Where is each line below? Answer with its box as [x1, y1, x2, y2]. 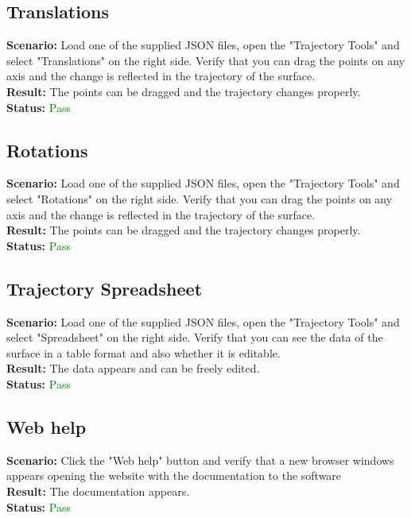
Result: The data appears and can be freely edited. [6, 360, 260, 377]
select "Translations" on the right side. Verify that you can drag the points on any [6, 52, 405, 68]
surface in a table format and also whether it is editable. [6, 344, 281, 361]
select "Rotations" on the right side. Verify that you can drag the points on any [6, 190, 393, 207]
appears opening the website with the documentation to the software [6, 467, 342, 484]
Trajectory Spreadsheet [6, 276, 203, 300]
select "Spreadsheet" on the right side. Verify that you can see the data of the [6, 329, 383, 346]
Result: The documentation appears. [6, 482, 190, 499]
